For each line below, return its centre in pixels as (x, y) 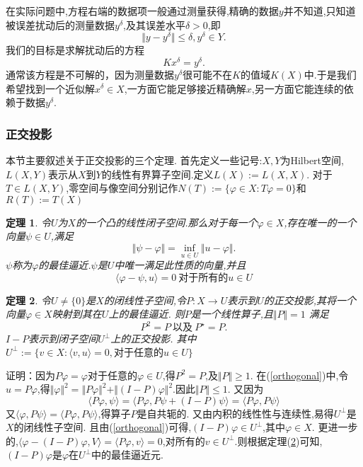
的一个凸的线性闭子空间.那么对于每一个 (167, 222)
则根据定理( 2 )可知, (280, 440)
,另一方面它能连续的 (298, 88)
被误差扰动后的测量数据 (60, 24)
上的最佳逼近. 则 (146, 314)
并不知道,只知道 (319, 11)
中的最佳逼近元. (127, 455)
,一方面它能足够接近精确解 (185, 88)
